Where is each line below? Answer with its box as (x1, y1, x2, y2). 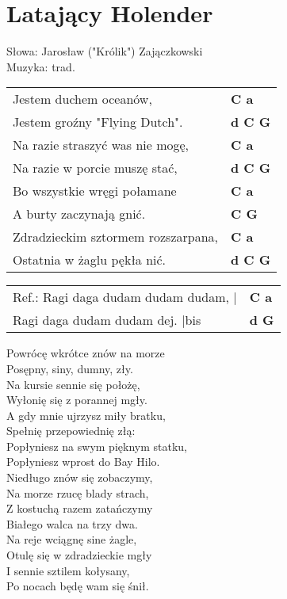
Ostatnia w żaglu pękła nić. (13, 250, 166, 269)
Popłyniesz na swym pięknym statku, (6, 437, 187, 454)
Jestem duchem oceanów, (13, 90, 152, 109)
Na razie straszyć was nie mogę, (13, 135, 189, 155)
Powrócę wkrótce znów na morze (6, 345, 165, 361)
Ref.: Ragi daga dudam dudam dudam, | (13, 288, 237, 307)
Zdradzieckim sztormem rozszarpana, (13, 227, 218, 246)
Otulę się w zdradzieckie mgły (6, 547, 152, 563)
